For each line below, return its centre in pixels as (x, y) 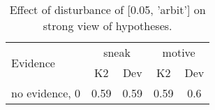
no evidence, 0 (46, 93)
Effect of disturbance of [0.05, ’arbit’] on (107, 9)
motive (179, 52)
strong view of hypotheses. (107, 26)
